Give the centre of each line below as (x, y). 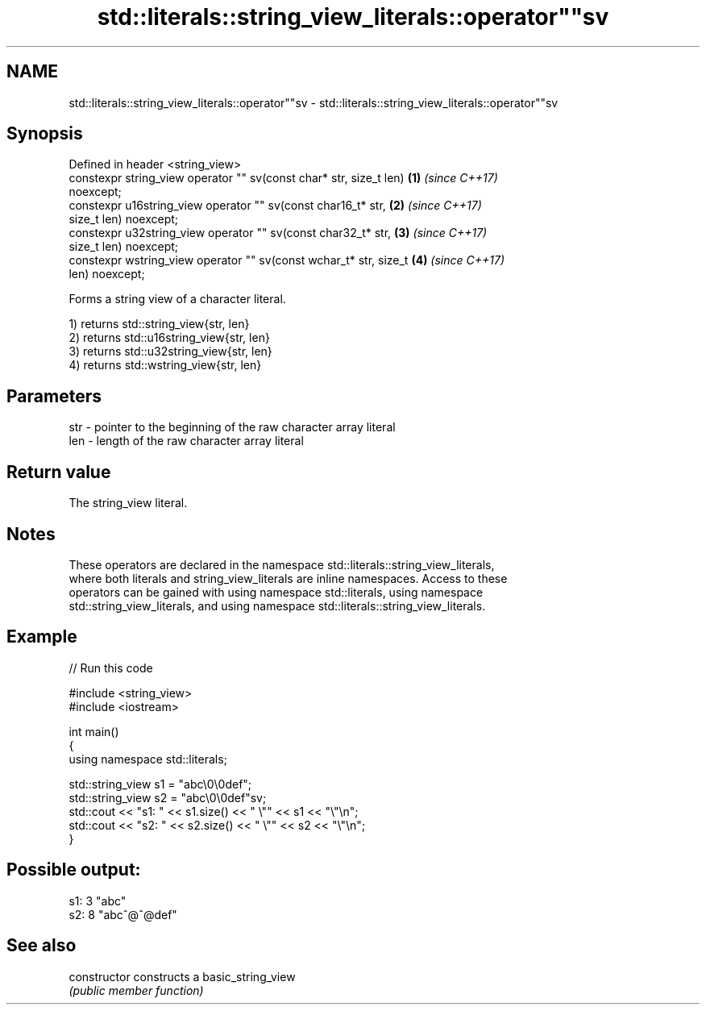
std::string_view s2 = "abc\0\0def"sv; (168, 797)
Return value (59, 472)
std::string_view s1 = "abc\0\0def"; (160, 784)
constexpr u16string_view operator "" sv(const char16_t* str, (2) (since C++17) (275, 206)
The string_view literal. (128, 503)
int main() (94, 731)
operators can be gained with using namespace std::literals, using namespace (276, 592)
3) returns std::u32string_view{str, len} (170, 352)
